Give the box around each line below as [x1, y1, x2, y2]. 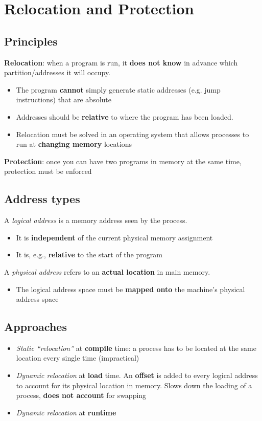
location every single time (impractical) [16, 352, 139, 363]
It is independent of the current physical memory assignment [16, 232, 213, 242]
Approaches [4, 319, 67, 335]
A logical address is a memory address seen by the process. [4, 215, 187, 226]
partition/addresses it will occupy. [4, 67, 110, 78]
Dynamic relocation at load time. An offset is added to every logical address [16, 370, 258, 381]
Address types [4, 191, 80, 207]
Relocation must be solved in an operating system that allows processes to [16, 128, 249, 139]
